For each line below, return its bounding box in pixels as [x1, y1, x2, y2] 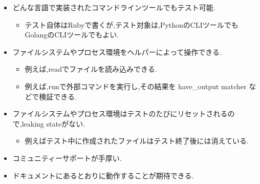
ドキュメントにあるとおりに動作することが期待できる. [12, 170, 194, 180]
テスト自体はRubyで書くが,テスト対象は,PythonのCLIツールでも [25, 19, 239, 30]
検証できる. [39, 91, 77, 101]
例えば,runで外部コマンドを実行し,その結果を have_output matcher [25, 80, 247, 91]
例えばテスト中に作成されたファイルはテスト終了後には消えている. [25, 135, 249, 146]
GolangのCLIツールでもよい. [25, 29, 119, 40]
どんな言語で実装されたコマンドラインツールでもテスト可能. [12, 2, 215, 12]
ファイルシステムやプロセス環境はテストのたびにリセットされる [12, 108, 228, 119]
